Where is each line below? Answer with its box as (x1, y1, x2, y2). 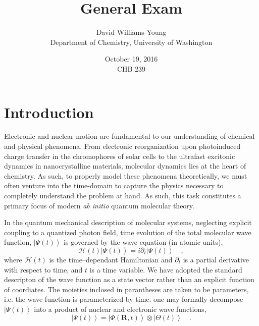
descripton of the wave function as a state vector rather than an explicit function (4, 274, 254, 285)
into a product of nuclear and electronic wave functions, (34, 303, 206, 314)
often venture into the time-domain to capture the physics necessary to (4, 180, 224, 191)
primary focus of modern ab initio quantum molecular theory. (4, 200, 194, 210)
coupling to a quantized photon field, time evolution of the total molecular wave (4, 227, 251, 237)
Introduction (4, 101, 94, 122)
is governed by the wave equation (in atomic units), (64, 237, 223, 247)
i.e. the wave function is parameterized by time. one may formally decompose (4, 294, 243, 304)
